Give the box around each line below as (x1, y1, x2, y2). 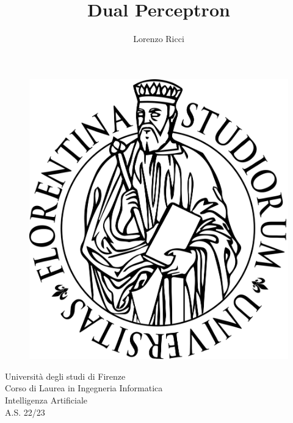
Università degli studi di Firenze (5, 369, 126, 382)
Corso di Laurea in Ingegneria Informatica (5, 382, 163, 394)
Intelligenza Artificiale (5, 393, 87, 406)
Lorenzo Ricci (133, 32, 184, 45)
